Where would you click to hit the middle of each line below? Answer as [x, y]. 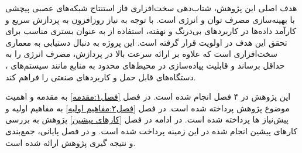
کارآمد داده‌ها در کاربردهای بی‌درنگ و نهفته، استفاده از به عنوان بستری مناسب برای [151, 31]
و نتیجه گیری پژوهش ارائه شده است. [71, 142]
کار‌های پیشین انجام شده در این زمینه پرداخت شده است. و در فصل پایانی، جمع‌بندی [151, 130]
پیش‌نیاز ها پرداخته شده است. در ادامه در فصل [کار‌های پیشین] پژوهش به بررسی [147, 119]
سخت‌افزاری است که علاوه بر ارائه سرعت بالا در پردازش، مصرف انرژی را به [141, 54]
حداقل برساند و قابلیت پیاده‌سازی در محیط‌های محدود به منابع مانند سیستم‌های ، [145, 65]
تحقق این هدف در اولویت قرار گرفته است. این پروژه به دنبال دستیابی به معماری [146, 42]
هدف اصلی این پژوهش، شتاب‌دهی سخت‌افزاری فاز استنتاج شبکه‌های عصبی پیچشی [151, 8]
